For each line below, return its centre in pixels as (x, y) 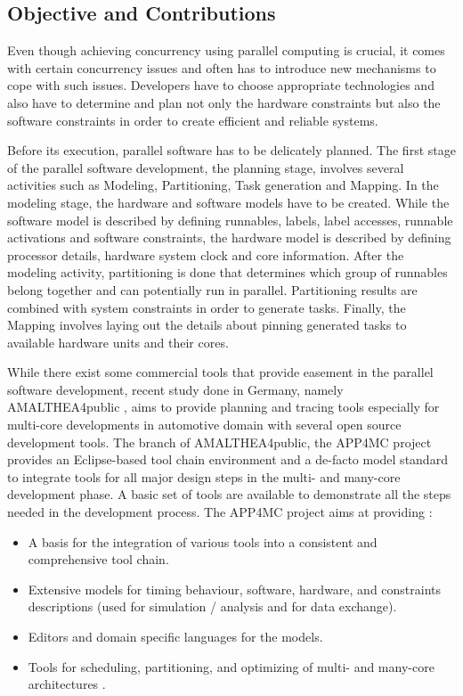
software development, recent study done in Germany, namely (175, 389)
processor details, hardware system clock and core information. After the (206, 254)
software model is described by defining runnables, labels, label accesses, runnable (230, 220)
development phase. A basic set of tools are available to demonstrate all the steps (229, 494)
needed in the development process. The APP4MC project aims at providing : (220, 512)
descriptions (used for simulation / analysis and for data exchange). (212, 606)
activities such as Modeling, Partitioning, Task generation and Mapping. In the (223, 185)
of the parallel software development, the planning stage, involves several (206, 167)
